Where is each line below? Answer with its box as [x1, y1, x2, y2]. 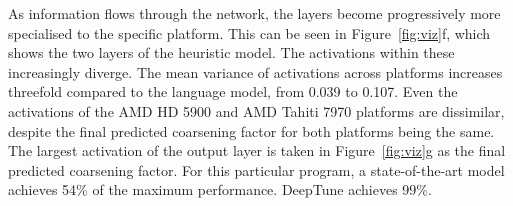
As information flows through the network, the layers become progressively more [8, 3, 501, 23]
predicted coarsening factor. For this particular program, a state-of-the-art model [8, 159, 505, 180]
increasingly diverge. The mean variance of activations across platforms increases [8, 61, 503, 82]
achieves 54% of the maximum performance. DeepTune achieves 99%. [8, 179, 432, 200]
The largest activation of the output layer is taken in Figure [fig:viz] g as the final [8, 140, 506, 161]
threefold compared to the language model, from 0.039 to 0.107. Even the [8, 81, 458, 102]
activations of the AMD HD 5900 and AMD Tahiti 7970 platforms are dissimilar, [8, 100, 505, 121]
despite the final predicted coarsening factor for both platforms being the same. [8, 120, 495, 141]
